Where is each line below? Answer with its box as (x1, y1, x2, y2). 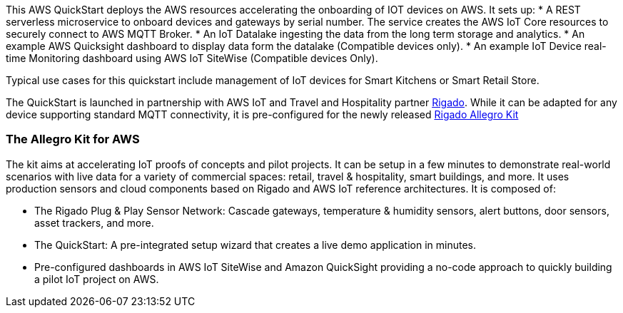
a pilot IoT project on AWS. (34, 272, 159, 285)
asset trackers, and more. (34, 216, 154, 229)
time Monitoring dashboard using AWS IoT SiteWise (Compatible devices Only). (6, 52, 378, 64)
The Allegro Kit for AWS (6, 132, 140, 147)
